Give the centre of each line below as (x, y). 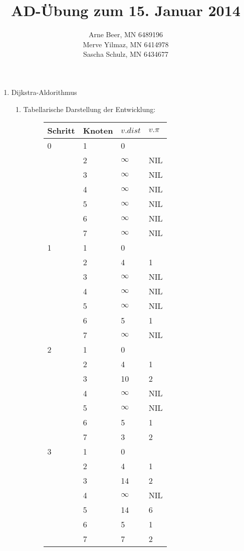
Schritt (61, 131)
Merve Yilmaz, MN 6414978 (126, 44)
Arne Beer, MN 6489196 (126, 34)
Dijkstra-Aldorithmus (44, 92)
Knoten (98, 131)
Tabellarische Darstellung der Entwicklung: (89, 109)
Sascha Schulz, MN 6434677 (126, 54)
